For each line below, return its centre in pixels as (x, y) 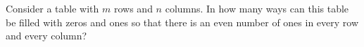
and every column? (46, 36)
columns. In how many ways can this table (257, 8)
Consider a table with (52, 8)
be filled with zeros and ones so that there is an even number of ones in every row (182, 22)
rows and (133, 8)
